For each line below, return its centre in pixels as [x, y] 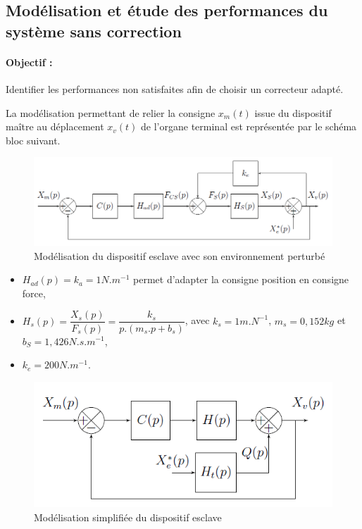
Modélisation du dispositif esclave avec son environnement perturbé [180, 255]
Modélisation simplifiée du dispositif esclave [128, 517]
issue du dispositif [293, 112]
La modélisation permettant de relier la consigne [111, 112]
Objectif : [29, 62]
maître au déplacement [55, 126]
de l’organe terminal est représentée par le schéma [249, 126]
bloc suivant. [33, 140]
